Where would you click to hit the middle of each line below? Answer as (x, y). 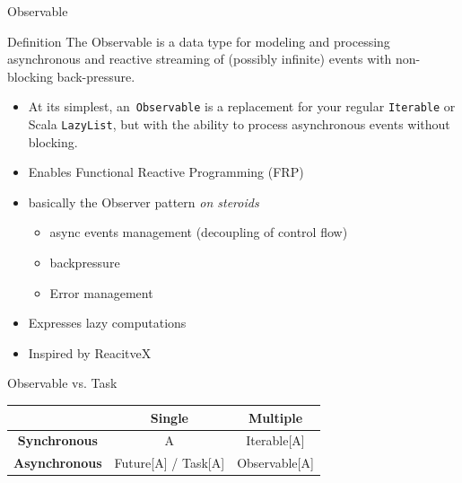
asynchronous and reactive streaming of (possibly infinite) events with (200, 59)
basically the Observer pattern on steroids (144, 202)
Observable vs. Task (62, 383)
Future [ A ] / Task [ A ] (170, 463)
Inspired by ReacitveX (90, 352)
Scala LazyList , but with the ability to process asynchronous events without (239, 124)
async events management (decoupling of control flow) (199, 232)
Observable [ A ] (275, 463)
